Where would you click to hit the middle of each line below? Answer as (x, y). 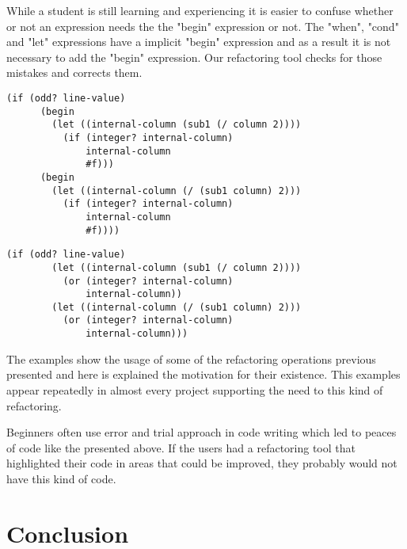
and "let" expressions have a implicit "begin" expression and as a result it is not (199, 42)
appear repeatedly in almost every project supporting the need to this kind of (195, 389)
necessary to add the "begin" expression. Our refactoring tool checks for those (194, 57)
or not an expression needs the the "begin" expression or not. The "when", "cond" (203, 26)
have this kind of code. (61, 478)
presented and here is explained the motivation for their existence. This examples (203, 374)
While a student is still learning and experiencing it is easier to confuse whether (200, 10)
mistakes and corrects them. (74, 72)
